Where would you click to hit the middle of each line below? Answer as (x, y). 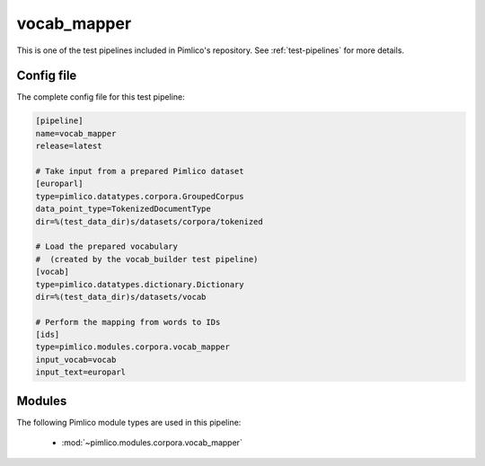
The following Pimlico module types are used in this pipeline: (129, 422)
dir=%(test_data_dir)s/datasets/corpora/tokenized (150, 221)
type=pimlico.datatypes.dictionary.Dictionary (140, 284)
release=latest (69, 146)
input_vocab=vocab (76, 360)
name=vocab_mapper (76, 133)
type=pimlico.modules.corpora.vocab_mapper (133, 347)
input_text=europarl (80, 372)
